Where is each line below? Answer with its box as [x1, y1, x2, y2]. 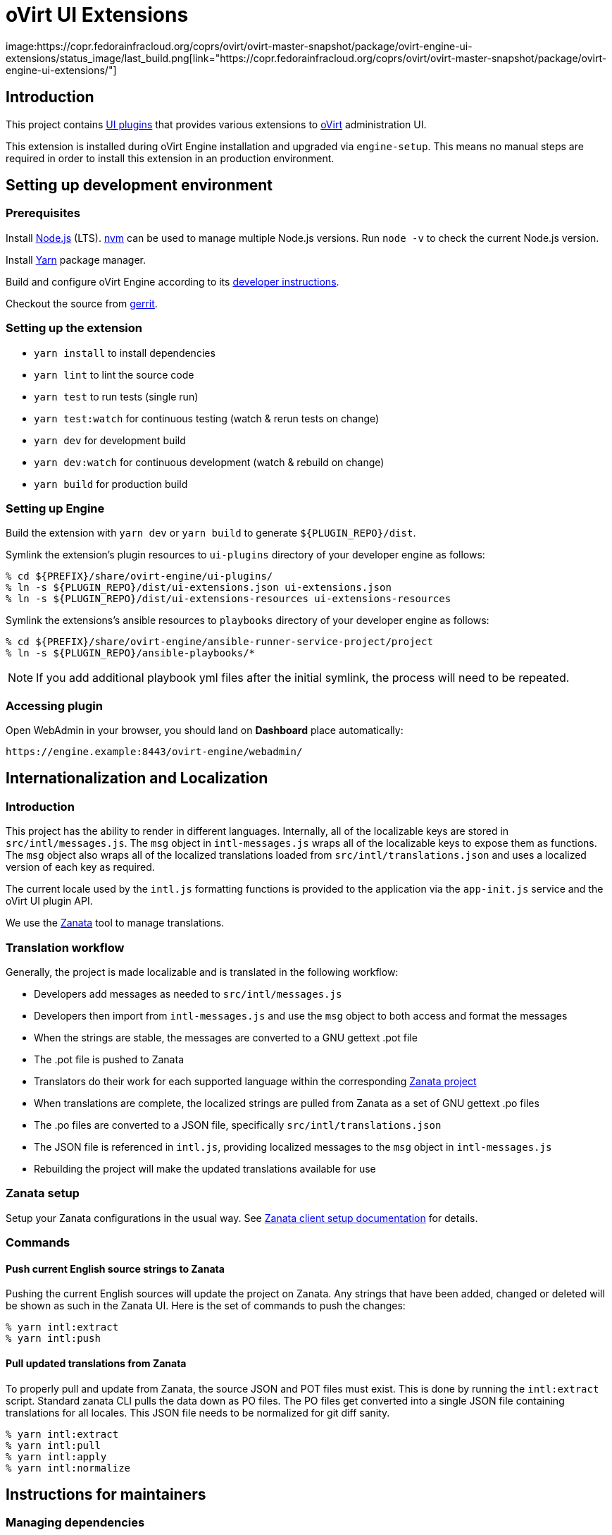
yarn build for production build [34, 477, 188, 490]
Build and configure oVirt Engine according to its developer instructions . [6, 275, 339, 288]
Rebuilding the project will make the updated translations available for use [34, 1163, 376, 1175]
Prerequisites [6, 206, 80, 221]
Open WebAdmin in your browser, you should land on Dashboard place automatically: [6, 724, 404, 737]
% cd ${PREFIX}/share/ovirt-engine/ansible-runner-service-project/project [6, 636, 433, 648]
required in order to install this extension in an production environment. [6, 152, 335, 164]
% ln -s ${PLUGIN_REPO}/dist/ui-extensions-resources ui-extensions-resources [6, 593, 451, 605]
